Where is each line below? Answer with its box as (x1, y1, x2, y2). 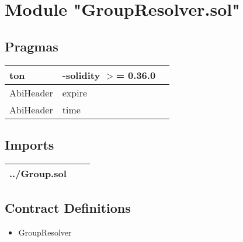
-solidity (62, 68, 100, 82)
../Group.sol (9, 166, 67, 180)
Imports (5, 135, 54, 153)
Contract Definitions (5, 199, 131, 217)
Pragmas (5, 37, 58, 55)
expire (62, 85, 88, 99)
